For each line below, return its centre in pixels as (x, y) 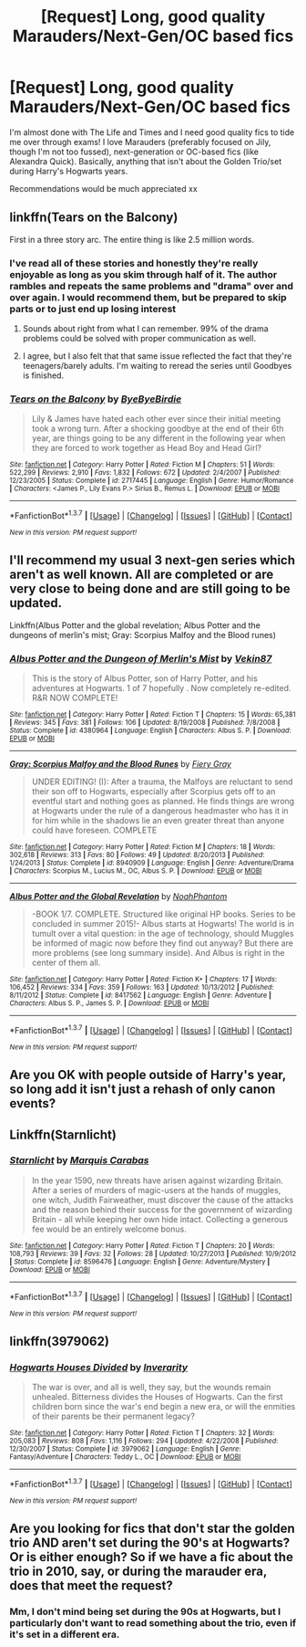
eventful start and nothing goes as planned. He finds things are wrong (163, 802)
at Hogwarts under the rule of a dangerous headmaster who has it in (160, 811)
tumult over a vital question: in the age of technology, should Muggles (163, 934)
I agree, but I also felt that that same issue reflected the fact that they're (157, 356)
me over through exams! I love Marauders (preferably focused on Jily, (140, 142)
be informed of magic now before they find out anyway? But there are (163, 943)
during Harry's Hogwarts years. (69, 171)
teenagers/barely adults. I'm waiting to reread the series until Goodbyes (157, 366)
